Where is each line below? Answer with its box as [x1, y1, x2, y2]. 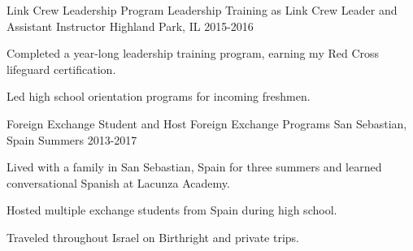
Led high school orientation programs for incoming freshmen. [7, 88, 311, 105]
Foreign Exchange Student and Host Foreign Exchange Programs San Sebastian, [7, 115, 407, 132]
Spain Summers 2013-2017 [7, 131, 137, 148]
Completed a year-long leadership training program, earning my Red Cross [7, 45, 380, 62]
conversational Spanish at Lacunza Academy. [7, 174, 230, 191]
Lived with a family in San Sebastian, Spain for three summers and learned [7, 158, 382, 175]
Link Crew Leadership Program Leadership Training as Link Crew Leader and [7, 2, 398, 18]
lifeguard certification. [7, 60, 116, 77]
